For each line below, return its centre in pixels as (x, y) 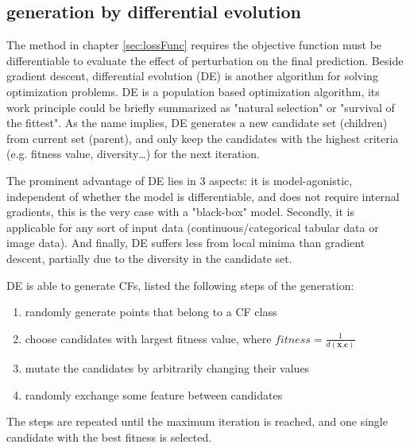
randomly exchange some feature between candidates (154, 394)
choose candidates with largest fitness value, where (148, 338)
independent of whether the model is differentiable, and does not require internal (203, 196)
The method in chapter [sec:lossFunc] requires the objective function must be (194, 45)
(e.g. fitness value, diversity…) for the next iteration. (133, 154)
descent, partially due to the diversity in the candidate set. (149, 258)
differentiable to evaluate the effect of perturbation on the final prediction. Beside (205, 60)
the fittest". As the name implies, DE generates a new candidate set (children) (197, 123)
